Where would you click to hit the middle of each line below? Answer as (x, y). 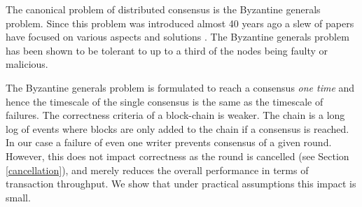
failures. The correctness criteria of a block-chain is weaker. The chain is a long (175, 115)
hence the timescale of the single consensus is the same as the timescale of (165, 101)
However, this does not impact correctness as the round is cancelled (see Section (177, 156)
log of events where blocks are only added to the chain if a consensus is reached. (177, 128)
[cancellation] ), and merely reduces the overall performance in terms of (157, 170)
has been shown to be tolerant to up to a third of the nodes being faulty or (167, 50)
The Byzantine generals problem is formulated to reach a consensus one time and (180, 87)
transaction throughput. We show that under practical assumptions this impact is (181, 184)
